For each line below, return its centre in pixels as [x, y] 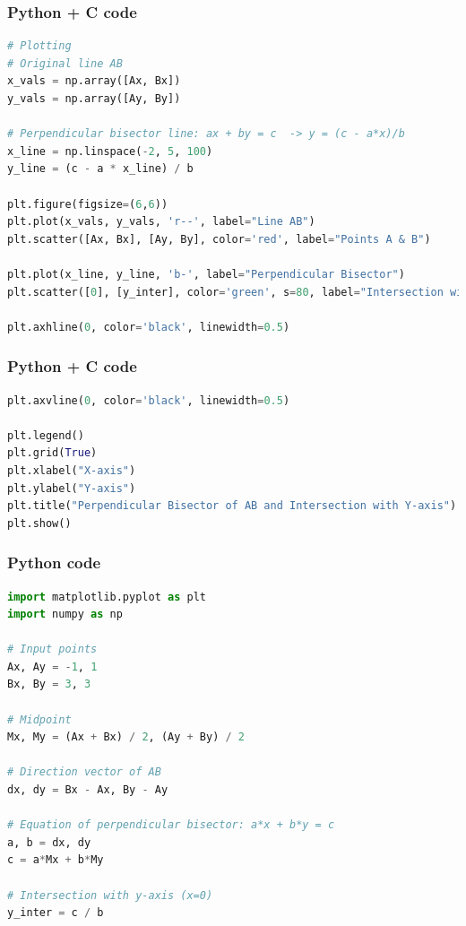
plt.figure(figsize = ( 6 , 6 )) [88, 204]
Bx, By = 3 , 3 [49, 684]
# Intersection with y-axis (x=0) [110, 895]
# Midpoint [39, 719]
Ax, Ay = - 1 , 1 [52, 666]
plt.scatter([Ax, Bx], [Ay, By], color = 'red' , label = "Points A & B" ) [219, 239]
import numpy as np [65, 614]
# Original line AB [65, 63]
